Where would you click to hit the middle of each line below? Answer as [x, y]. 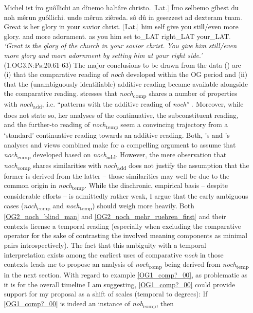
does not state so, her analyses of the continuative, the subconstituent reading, [121, 115]
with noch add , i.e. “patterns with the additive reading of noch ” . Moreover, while [124, 105]
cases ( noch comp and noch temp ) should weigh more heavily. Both [99, 206]
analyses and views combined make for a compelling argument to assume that [120, 144]
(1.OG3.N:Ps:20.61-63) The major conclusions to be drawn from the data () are [123, 64]
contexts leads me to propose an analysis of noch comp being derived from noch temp [126, 265]
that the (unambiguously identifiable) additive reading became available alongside [126, 83]
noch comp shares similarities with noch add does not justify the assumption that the [126, 166]
